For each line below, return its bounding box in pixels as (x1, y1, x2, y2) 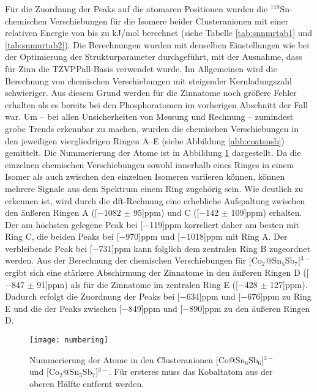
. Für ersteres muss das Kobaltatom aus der (108, 365, 273, 378)
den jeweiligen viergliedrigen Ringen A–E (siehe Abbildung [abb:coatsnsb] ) (5, 134, 285, 147)
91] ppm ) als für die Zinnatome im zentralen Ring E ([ (37, 278, 238, 290)
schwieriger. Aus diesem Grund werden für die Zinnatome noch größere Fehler (5, 86, 297, 99)
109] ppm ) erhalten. (231, 206, 302, 219)
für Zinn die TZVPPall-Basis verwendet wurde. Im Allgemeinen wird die (5, 62, 277, 75)
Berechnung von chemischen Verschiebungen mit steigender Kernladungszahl (5, 74, 292, 87)
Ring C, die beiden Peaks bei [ (5, 230, 119, 243)
